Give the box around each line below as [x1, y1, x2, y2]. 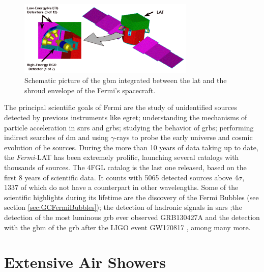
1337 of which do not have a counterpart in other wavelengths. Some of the [4, 182, 239, 193]
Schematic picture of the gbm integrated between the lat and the [24, 75, 227, 86]
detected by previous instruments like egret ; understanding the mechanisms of [4, 112, 247, 123]
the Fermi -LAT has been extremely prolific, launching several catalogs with [4, 152, 239, 162]
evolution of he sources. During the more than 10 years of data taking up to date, [4, 142, 258, 152]
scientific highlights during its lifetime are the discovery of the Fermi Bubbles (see [4, 192, 259, 202]
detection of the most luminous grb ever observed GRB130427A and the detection [4, 212, 260, 223]
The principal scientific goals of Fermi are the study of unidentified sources [4, 102, 237, 113]
